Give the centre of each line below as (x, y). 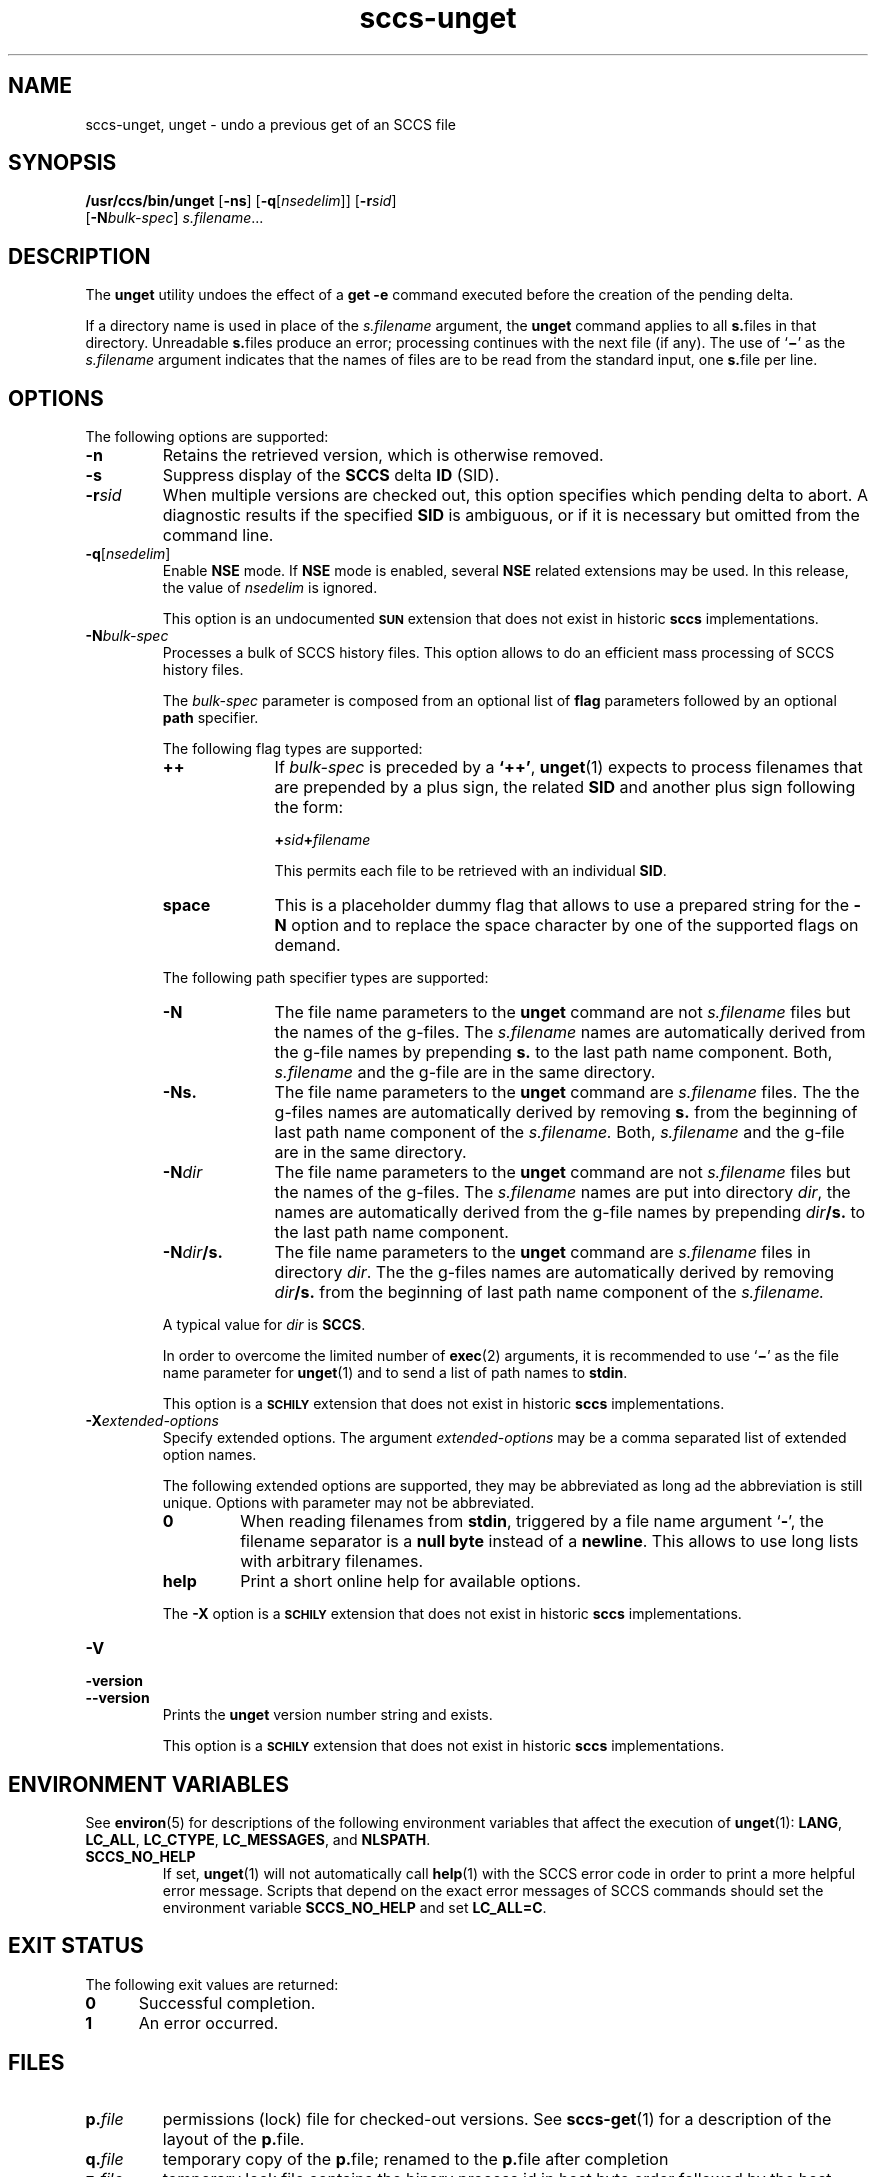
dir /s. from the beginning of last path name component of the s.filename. (549, 1292)
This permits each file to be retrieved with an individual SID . (470, 871)
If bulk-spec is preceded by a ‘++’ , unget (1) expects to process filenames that (568, 767)
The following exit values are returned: (212, 1984)
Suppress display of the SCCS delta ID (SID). (331, 475)
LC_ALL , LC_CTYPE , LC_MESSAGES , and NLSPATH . (258, 1839)
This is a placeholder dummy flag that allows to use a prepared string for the (562, 905)
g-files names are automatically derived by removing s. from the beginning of (566, 1112)
